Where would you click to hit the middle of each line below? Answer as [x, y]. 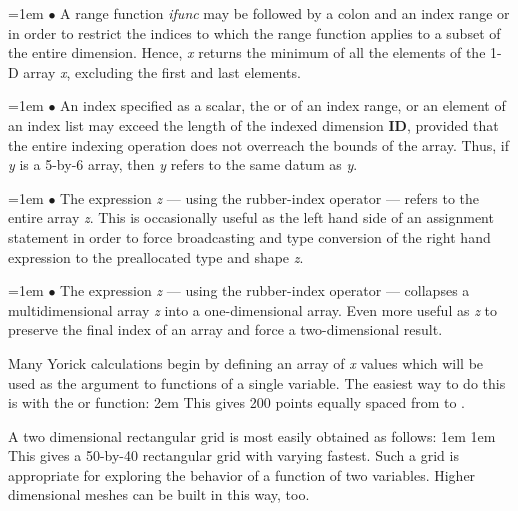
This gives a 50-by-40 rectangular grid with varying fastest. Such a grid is [233, 455]
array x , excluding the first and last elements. [162, 71]
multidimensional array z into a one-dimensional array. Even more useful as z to [252, 309]
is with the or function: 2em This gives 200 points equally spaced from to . [237, 402]
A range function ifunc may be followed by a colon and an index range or [285, 13]
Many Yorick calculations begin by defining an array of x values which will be [246, 362]
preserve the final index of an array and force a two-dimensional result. [225, 329]
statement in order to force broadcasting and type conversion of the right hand [249, 236]
